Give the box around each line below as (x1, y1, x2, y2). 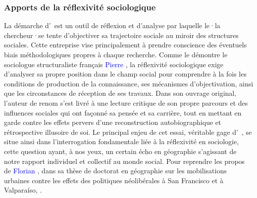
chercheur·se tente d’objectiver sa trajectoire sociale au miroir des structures (4, 30, 239, 40)
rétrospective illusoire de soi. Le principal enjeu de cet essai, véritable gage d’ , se (4, 126, 252, 137)
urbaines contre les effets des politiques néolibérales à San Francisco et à (4, 175, 224, 185)
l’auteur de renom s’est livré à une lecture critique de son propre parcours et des (4, 97, 248, 108)
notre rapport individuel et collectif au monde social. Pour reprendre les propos (4, 156, 245, 166)
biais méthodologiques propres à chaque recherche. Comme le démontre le (4, 49, 228, 59)
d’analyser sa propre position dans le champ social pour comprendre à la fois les (4, 69, 247, 79)
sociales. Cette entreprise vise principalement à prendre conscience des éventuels (4, 40, 247, 50)
